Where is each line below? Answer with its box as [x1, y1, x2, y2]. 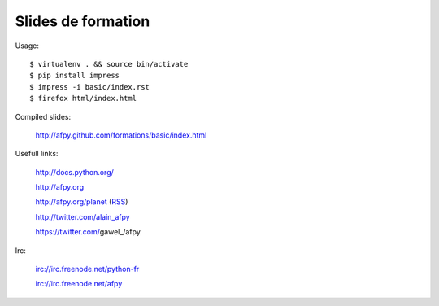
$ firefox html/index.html [29, 94, 137, 103]
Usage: [15, 41, 40, 50]
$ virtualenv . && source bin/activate [29, 59, 189, 68]
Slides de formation [15, 12, 150, 30]
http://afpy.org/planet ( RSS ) [35, 197, 128, 207]
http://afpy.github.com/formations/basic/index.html [35, 130, 207, 140]
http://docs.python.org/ [35, 167, 114, 177]
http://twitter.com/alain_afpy [35, 212, 130, 221]
